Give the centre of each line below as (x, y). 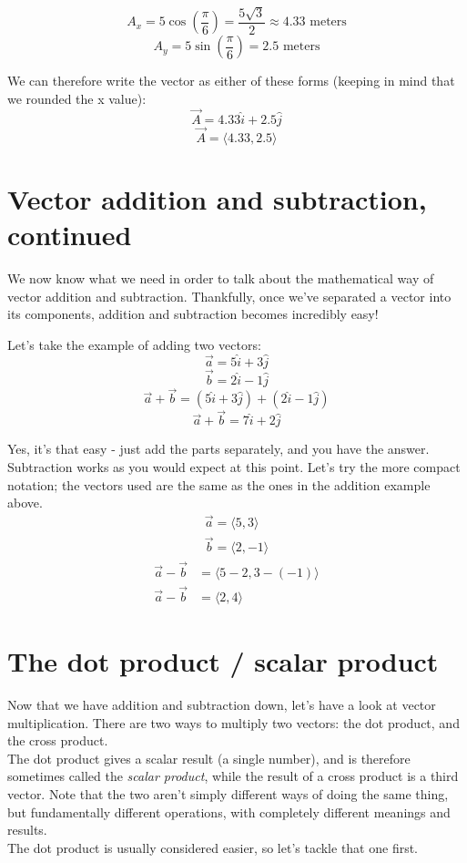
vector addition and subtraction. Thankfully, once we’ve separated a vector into (229, 296)
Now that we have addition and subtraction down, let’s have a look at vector (222, 704)
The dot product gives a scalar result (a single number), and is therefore (209, 758)
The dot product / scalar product (223, 661)
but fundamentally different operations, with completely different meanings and (229, 812)
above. (25, 503)
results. (27, 830)
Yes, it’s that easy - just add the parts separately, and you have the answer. (218, 449)
